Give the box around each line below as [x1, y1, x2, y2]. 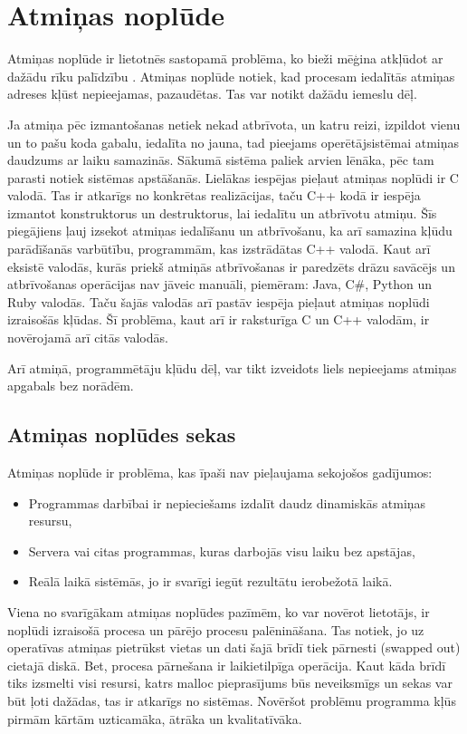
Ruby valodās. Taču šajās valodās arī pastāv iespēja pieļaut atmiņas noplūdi [7, 292, 430, 311]
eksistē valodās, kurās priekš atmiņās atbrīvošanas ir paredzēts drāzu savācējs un [7, 256, 455, 275]
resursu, [28, 511, 72, 530]
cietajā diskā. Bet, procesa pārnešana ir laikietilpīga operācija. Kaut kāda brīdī [7, 655, 446, 674]
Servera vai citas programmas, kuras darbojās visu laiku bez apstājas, [28, 541, 415, 560]
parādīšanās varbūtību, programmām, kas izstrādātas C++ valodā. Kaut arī [7, 239, 431, 258]
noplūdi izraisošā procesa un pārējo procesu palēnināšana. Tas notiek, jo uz [7, 620, 424, 639]
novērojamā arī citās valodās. [7, 328, 168, 347]
